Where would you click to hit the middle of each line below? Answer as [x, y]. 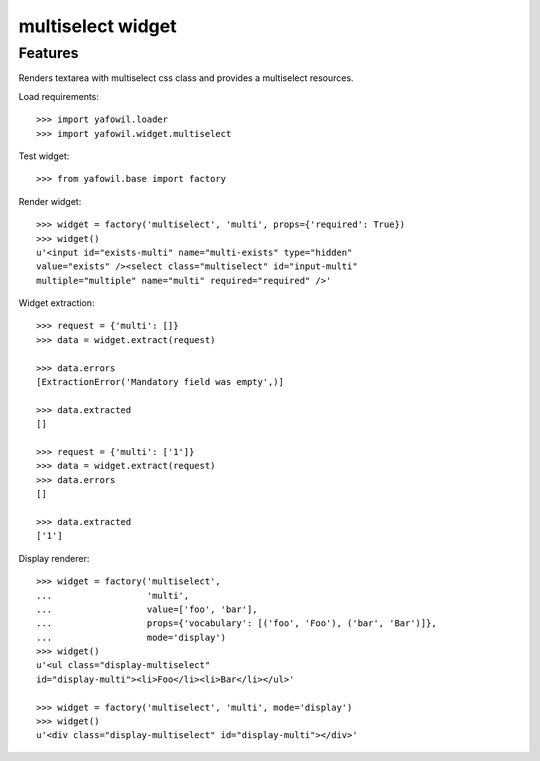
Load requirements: [59, 96]
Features [48, 53]
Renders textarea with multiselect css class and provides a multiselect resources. [186, 78]
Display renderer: [54, 558]
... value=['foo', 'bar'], [147, 609]
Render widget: [50, 201]
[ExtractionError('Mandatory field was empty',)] [160, 382]
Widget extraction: [56, 303]
